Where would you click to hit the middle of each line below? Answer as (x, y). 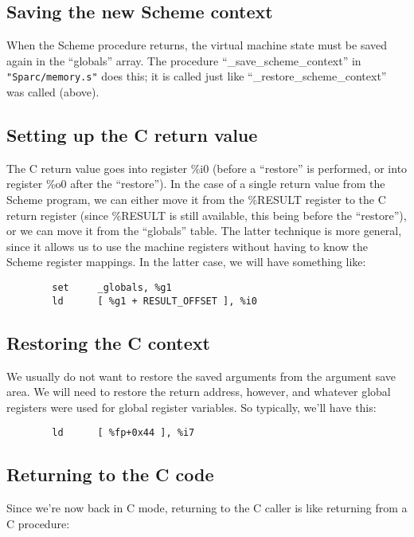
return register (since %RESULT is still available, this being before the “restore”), (207, 215)
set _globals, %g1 (112, 288)
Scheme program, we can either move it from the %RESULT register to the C (196, 200)
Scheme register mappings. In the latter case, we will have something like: (186, 262)
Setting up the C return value (132, 135)
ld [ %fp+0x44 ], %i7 (123, 433)
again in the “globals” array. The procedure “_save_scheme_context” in (184, 60)
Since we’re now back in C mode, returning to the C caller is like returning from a (207, 508)
